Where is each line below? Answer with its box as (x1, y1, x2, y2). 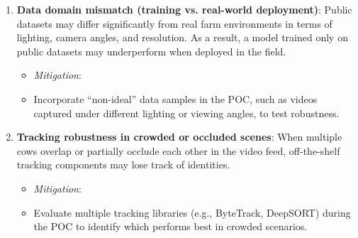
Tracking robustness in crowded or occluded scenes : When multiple (16, 129, 342, 144)
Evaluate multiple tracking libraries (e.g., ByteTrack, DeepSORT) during (33, 205, 351, 220)
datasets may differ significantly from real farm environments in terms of (16, 16, 332, 31)
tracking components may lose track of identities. (16, 157, 230, 172)
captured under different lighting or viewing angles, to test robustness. (33, 105, 340, 120)
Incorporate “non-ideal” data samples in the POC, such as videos (33, 91, 318, 106)
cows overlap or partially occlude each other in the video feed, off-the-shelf (16, 143, 340, 158)
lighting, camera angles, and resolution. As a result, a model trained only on (16, 30, 348, 45)
